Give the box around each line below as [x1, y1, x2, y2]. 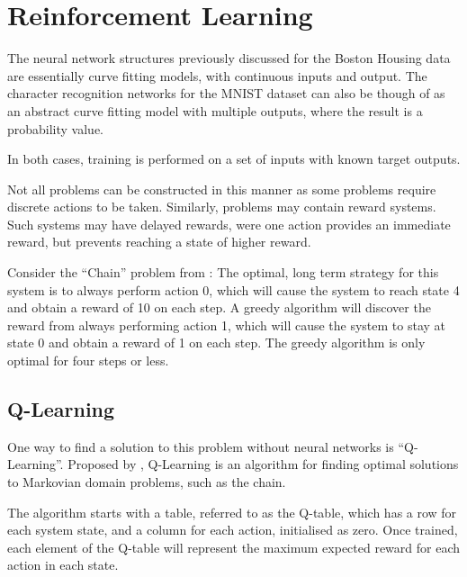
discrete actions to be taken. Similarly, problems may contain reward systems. [7, 197, 436, 216]
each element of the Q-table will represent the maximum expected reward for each [7, 537, 461, 556]
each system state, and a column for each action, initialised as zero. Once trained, [7, 520, 458, 539]
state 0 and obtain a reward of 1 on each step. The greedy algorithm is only [7, 333, 426, 352]
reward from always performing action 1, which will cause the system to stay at [7, 315, 446, 334]
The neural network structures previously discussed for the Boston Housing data [7, 49, 451, 68]
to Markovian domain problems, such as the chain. [7, 473, 286, 491]
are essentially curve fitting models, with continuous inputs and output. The [7, 66, 427, 85]
